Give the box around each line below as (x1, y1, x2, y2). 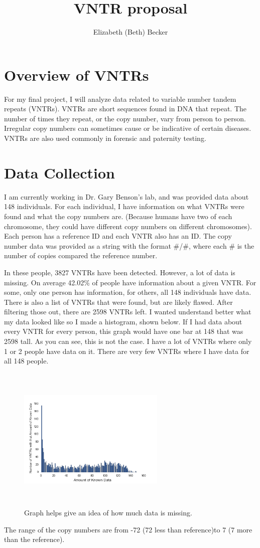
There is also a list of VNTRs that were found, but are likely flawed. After (4, 296, 233, 307)
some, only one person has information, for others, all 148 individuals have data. (4, 287, 251, 297)
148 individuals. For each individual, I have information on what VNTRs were (4, 201, 244, 212)
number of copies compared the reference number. (4, 250, 158, 261)
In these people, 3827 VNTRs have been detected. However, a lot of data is (4, 267, 235, 277)
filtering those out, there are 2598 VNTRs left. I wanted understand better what (4, 306, 251, 317)
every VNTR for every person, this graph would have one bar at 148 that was (4, 326, 243, 336)
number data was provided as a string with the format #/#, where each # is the (4, 240, 254, 251)
